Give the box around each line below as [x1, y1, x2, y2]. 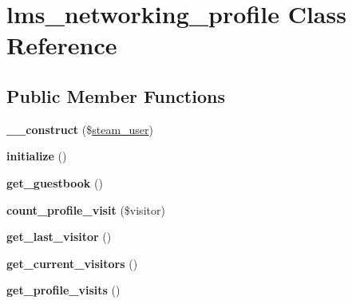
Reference [6, 29, 117, 61]
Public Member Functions [6, 83, 225, 108]
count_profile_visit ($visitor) [6, 201, 165, 218]
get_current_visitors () [6, 255, 138, 271]
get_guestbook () [6, 174, 103, 191]
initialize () [6, 148, 67, 164]
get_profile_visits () [6, 282, 121, 298]
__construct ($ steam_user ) [6, 120, 153, 137]
